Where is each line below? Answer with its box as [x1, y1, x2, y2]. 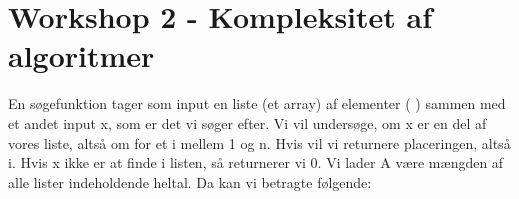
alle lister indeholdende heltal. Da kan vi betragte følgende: [8, 171, 372, 192]
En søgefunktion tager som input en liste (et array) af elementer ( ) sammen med [8, 93, 506, 114]
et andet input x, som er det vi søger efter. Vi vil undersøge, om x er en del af [8, 112, 487, 133]
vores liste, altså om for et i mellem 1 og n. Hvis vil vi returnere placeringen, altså [8, 132, 511, 153]
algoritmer [8, 35, 155, 76]
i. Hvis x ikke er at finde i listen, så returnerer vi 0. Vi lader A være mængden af [8, 152, 504, 173]
